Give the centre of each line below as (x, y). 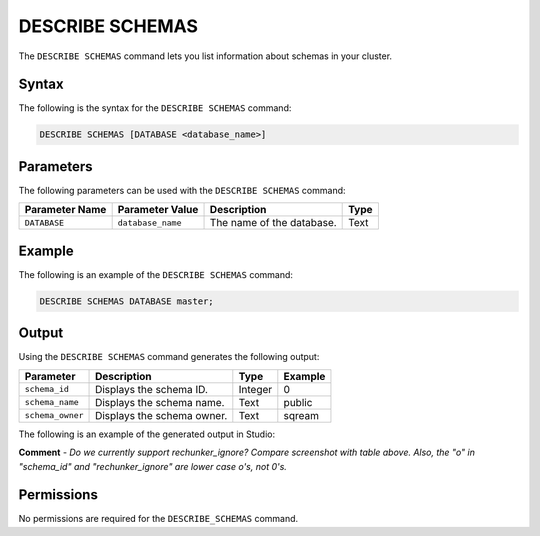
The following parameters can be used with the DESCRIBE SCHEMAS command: (182, 190)
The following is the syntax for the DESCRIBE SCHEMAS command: (155, 108)
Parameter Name (65, 210)
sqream (301, 415)
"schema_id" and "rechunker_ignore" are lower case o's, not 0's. (152, 466)
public (298, 402)
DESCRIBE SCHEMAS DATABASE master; (126, 301)
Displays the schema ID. (152, 389)
